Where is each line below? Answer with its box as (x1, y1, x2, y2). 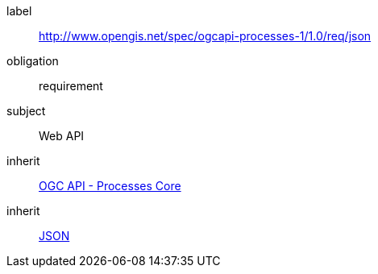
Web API (39, 129, 85, 143)
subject (6, 104, 46, 118)
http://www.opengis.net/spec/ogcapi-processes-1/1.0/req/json (39, 29, 372, 43)
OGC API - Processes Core (39, 179, 181, 193)
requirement (39, 79, 103, 93)
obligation (6, 54, 59, 68)
